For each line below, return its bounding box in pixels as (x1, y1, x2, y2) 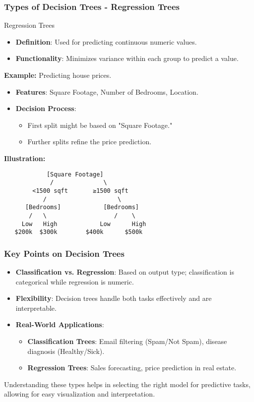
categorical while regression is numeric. (15, 276, 134, 287)
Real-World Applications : (15, 319, 104, 330)
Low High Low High (21, 220, 146, 228)
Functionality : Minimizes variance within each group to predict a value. (15, 53, 239, 63)
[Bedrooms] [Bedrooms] (25, 204, 139, 211)
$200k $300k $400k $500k (14, 229, 143, 236)
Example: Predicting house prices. (4, 70, 112, 80)
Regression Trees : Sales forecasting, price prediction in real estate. (27, 362, 237, 373)
